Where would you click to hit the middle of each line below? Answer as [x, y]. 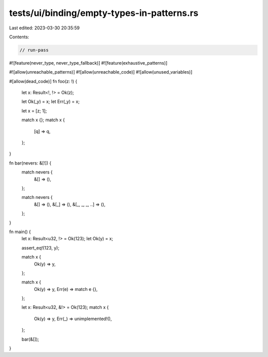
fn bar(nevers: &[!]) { [30, 163]
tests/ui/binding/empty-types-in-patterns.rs [104, 13]
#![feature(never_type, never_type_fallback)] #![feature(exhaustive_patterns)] [88, 63]
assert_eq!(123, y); [40, 248]
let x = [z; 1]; [34, 111]
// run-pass [34, 50]
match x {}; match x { [43, 120]
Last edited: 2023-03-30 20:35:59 [44, 28]
